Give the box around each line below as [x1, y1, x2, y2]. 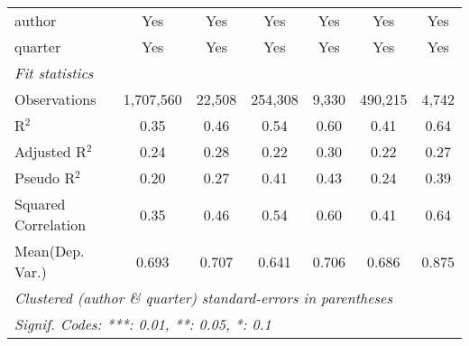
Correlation [14, 214, 87, 235]
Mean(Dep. [14, 240, 85, 261]
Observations [14, 89, 97, 109]
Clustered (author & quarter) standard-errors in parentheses [14, 287, 392, 308]
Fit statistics [14, 62, 94, 83]
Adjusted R [14, 141, 87, 162]
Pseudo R [14, 167, 76, 188]
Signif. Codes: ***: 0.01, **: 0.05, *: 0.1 [14, 313, 271, 334]
